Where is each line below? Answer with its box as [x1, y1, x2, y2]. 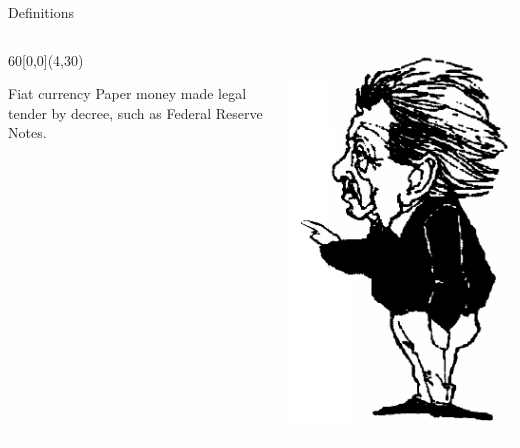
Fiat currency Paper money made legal [8, 83, 247, 104]
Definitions [8, 2, 75, 22]
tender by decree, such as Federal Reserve [8, 102, 263, 123]
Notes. [8, 122, 47, 143]
